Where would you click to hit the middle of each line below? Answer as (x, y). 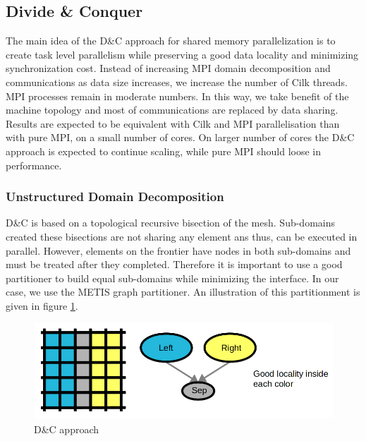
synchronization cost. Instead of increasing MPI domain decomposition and (168, 68)
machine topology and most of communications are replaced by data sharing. (172, 110)
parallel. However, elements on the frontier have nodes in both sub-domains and (178, 250)
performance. (34, 165)
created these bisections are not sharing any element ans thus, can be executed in (182, 236)
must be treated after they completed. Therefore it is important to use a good (174, 264)
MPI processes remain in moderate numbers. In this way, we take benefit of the (177, 96)
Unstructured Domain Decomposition (115, 197)
